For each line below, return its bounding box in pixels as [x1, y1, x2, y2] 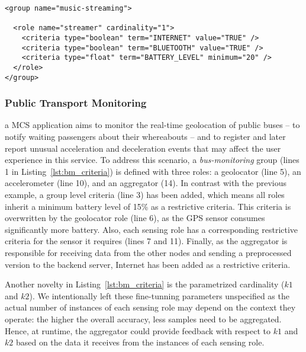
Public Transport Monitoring [5, 95, 147, 110]
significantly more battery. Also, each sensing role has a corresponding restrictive [5, 223, 298, 235]
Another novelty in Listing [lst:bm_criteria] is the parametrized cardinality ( [5, 278, 285, 290]
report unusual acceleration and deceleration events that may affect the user [5, 142, 281, 154]
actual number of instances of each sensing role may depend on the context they [5, 301, 296, 313]
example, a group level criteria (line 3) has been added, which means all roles [5, 188, 285, 201]
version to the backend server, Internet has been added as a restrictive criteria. [5, 258, 291, 270]
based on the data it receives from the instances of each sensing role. [15, 336, 265, 348]
